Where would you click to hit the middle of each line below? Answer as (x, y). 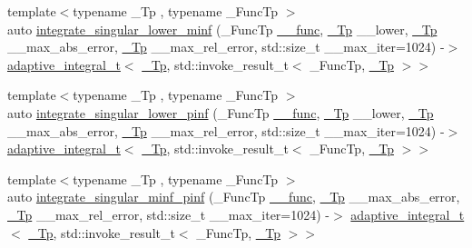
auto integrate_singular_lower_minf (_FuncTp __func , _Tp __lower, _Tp (222, 29)
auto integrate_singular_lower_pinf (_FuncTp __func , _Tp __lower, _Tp (221, 112)
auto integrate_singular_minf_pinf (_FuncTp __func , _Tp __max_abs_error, (234, 197)
